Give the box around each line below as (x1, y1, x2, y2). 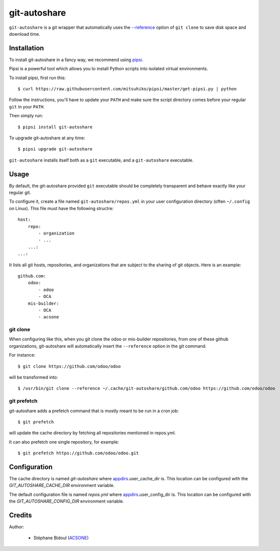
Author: (9, 524, 24, 530)
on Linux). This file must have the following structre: (9, 205, 114, 211)
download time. (9, 31, 41, 37)
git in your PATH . (9, 104, 45, 109)
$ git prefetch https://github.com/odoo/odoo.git (18, 450, 139, 456)
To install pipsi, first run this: (9, 75, 66, 81)
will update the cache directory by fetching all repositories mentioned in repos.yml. (9, 430, 176, 436)
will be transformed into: (9, 374, 58, 380)
